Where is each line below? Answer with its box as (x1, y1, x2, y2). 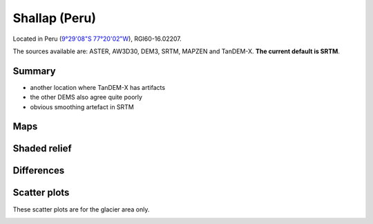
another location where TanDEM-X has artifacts (30, 83, 166, 91)
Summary (12, 65, 56, 77)
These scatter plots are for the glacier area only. (12, 205, 150, 214)
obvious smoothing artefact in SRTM (30, 102, 135, 111)
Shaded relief (12, 142, 72, 155)
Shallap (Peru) (12, 10, 97, 26)
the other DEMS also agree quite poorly (30, 93, 143, 102)
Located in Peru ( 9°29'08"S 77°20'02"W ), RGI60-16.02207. (12, 35, 182, 43)
